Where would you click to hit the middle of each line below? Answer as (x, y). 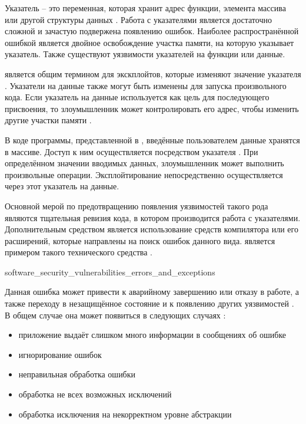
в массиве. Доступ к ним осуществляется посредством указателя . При (132, 151)
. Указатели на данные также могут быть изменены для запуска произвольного (146, 85)
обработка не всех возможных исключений (95, 394)
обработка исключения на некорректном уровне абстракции (125, 414)
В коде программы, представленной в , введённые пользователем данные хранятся (152, 139)
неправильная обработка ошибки (77, 374)
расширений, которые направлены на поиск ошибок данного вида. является (140, 240)
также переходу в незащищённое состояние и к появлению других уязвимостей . (149, 303)
